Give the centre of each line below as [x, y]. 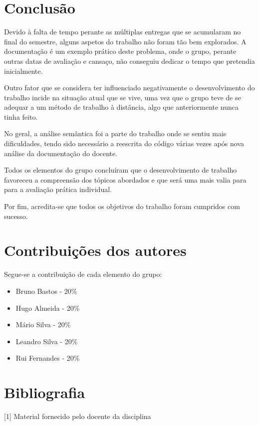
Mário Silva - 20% [43, 324]
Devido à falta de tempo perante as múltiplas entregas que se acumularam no [123, 32]
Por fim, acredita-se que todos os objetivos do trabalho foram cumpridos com [122, 206]
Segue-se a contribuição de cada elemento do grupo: [83, 274]
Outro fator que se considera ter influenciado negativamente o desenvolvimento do [129, 88]
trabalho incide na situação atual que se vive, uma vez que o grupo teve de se [123, 97]
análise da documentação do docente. [61, 153]
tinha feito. [21, 116]
